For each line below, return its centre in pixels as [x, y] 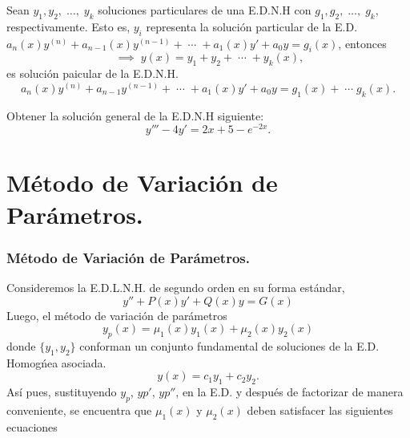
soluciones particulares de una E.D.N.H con [205, 10]
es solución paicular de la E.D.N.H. [92, 73]
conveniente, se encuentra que [79, 410]
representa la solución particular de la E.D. [252, 26]
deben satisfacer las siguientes [320, 410]
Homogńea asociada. [56, 362]
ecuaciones [32, 426]
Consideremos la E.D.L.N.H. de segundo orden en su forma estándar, [176, 288]
